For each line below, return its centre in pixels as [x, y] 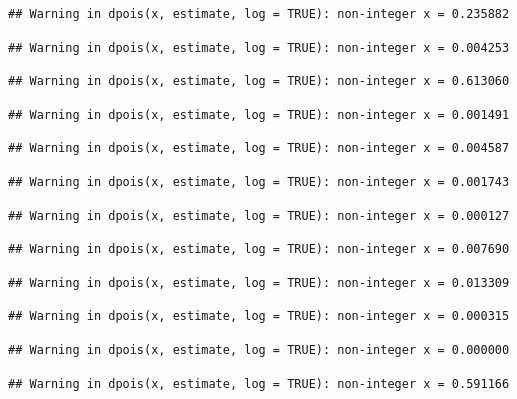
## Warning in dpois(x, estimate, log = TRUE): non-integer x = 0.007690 [259, 249]
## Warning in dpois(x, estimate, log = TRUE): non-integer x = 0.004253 [259, 47]
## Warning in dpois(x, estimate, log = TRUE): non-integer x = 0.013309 [259, 282]
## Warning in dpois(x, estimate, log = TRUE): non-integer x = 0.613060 [259, 81]
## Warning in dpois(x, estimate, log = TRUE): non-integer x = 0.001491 [259, 114]
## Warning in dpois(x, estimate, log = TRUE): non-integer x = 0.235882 [259, 14]
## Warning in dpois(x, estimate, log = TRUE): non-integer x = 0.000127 [259, 215]
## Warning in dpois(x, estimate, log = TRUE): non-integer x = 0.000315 [259, 316]
